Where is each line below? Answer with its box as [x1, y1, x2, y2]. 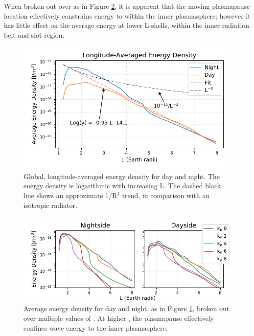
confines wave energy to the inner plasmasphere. [23, 322, 168, 333]
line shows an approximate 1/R [23, 190, 117, 200]
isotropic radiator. [23, 200, 77, 210]
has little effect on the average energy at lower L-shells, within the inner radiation [4, 20, 250, 30]
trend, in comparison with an [122, 190, 209, 200]
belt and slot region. [4, 29, 65, 40]
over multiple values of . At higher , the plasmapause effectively [23, 313, 214, 323]
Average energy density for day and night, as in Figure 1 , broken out [23, 303, 230, 314]
